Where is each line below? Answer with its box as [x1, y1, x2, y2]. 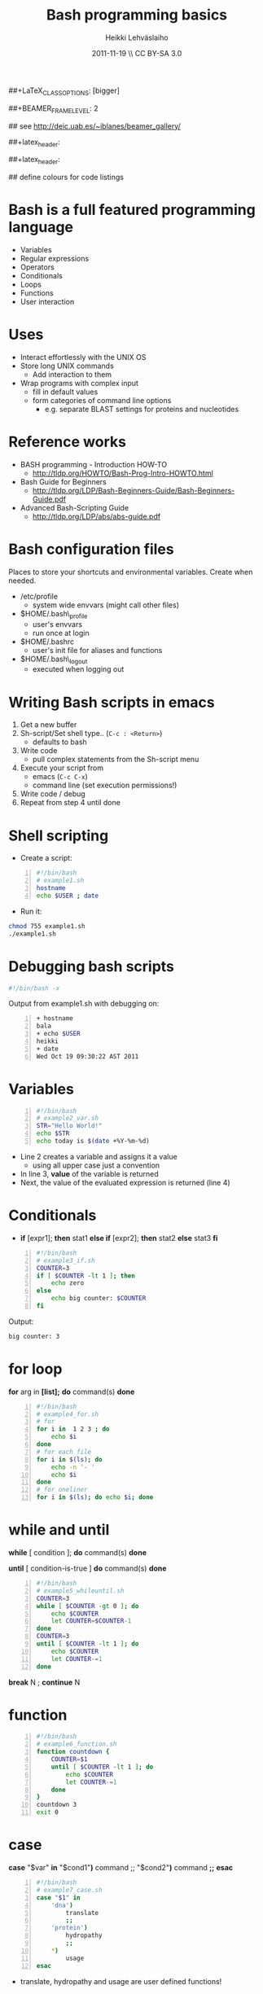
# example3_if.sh [36, 1256, 95, 1264]
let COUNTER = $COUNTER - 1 [50, 1617, 132, 1625]
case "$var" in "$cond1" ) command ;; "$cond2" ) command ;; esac [8, 1863, 234, 1873]
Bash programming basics [46, 6, 228, 24]
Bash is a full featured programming [8, 201, 256, 219]
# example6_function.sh [36, 1740, 117, 1748]
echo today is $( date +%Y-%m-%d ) [36, 1137, 150, 1146]
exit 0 [36, 1808, 59, 1817]
